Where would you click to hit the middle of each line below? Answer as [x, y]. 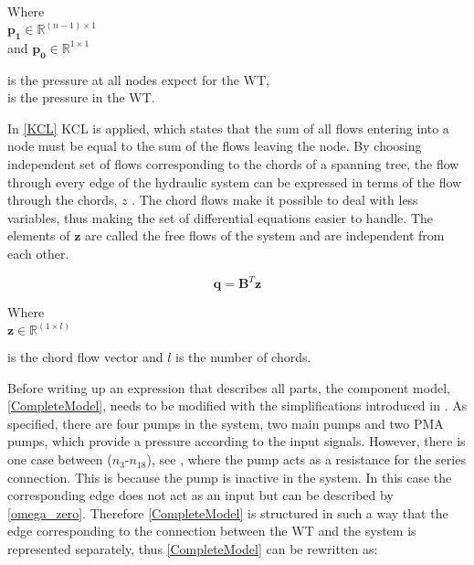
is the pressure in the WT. [81, 97]
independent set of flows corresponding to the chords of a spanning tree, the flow [233, 164]
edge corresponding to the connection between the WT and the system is [212, 531]
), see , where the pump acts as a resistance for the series [306, 459]
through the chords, [63, 200]
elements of [39, 235]
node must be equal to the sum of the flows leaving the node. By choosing [215, 146]
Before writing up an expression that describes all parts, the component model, [229, 387]
